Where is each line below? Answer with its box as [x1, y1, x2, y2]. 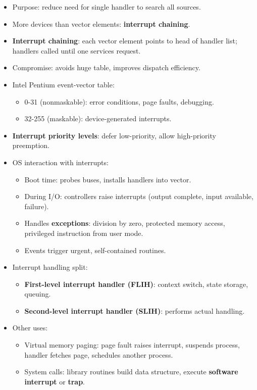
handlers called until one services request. [12, 45, 141, 56]
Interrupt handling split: [12, 262, 88, 272]
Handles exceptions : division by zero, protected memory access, [24, 218, 225, 228]
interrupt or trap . [24, 376, 85, 386]
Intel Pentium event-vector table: [12, 79, 115, 89]
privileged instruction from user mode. [24, 227, 143, 238]
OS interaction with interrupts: [12, 157, 109, 167]
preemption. [12, 140, 49, 151]
